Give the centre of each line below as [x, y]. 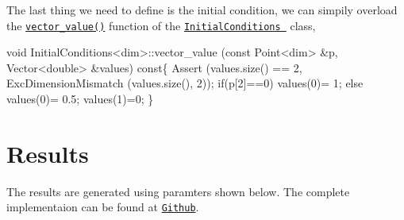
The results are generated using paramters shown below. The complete [178, 191]
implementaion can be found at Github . [103, 207]
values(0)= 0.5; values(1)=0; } [80, 99]
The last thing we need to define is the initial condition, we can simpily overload [202, 10]
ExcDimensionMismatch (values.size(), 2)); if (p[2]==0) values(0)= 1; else [185, 83]
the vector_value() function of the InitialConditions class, [161, 25]
